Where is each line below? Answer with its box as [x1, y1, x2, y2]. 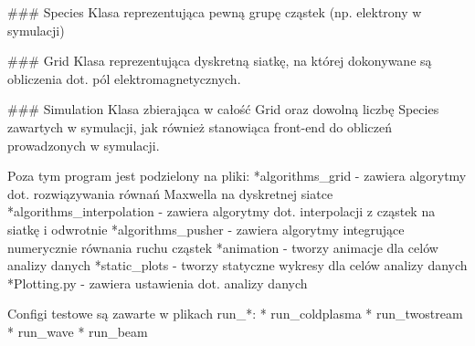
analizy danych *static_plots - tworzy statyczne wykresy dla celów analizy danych [7, 256, 468, 275]
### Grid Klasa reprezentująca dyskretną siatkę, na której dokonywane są [7, 51, 432, 70]
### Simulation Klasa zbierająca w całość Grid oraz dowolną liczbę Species [7, 100, 439, 119]
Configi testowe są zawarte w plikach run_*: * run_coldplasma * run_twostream [7, 304, 463, 323]
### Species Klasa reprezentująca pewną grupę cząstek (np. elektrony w [7, 3, 422, 21]
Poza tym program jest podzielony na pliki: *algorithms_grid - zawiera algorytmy [7, 166, 467, 185]
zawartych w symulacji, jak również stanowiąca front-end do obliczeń [7, 117, 393, 136]
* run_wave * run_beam [7, 321, 148, 341]
